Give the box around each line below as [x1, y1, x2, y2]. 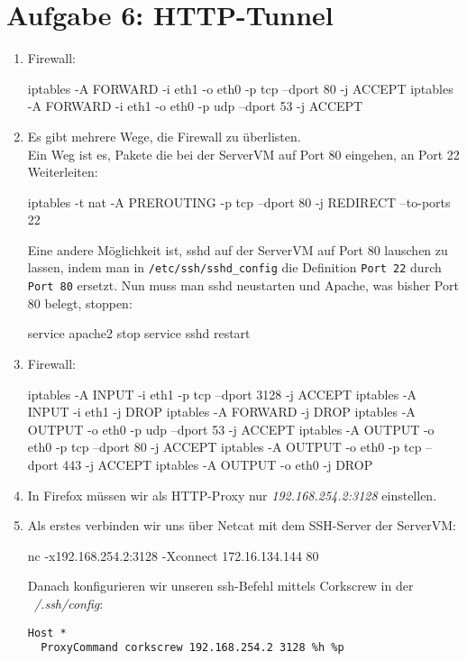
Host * [27, 626, 67, 639]
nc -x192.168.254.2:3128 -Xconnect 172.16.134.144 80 [27, 546, 319, 565]
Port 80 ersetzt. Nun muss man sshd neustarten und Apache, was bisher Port [27, 276, 459, 295]
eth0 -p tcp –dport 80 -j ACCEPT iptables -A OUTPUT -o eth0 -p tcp [27, 437, 422, 456]
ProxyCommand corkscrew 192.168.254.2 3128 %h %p [41, 641, 344, 655]
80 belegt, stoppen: [27, 293, 133, 312]
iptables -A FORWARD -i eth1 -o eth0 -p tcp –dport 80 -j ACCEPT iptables [27, 78, 453, 97]
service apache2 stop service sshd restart [27, 324, 251, 343]
